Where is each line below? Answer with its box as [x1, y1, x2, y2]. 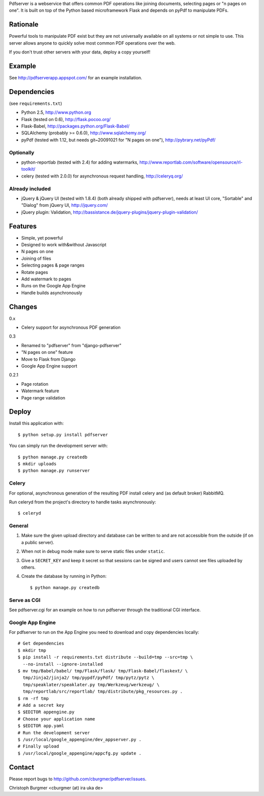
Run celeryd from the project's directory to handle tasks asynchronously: [9, 499, 156, 505]
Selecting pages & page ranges [21, 262, 85, 268]
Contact [9, 763, 34, 771]
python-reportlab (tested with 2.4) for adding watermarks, [21, 159, 139, 165]
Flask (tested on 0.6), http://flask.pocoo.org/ [21, 116, 111, 122]
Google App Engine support [21, 363, 78, 369]
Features [9, 222, 37, 230]
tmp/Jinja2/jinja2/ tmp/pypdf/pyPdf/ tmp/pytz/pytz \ [22, 675, 154, 681]
